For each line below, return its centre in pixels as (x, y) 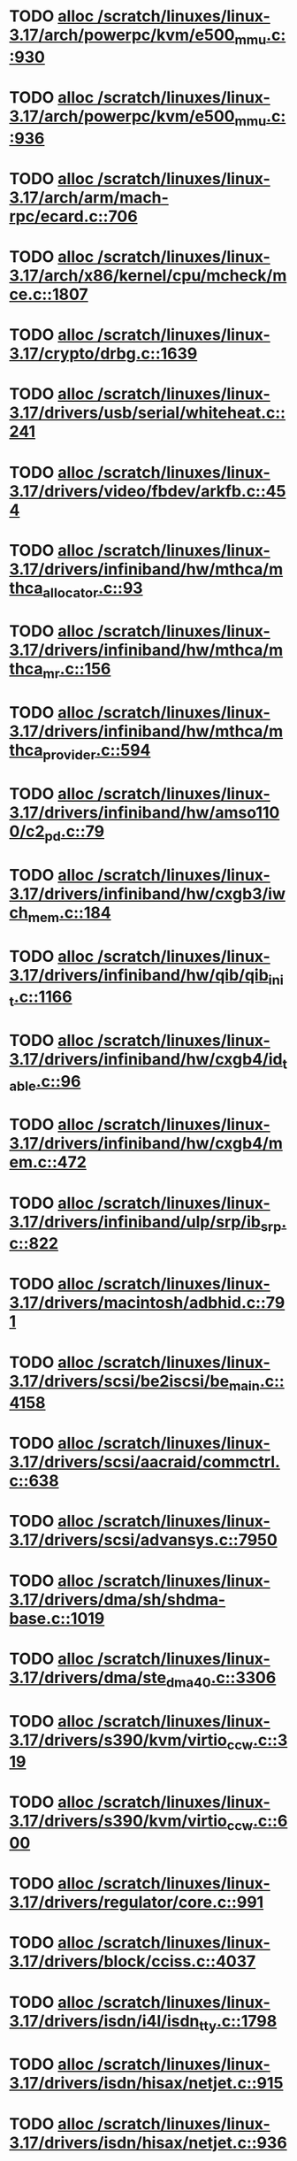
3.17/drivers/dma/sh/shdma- (118, 1600)
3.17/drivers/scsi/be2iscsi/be (119, 1381)
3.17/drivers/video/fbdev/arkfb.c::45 (148, 491)
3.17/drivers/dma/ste (88, 1677)
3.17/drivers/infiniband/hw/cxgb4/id (146, 1059)
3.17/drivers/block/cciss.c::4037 (133, 1961)
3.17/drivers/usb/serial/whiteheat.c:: (147, 413)
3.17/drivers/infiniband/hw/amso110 (145, 813)
